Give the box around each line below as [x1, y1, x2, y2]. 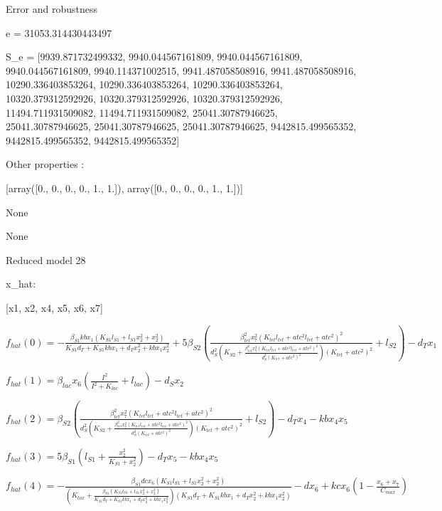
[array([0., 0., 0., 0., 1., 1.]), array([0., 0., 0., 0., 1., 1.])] [6, 180, 243, 195]
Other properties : [6, 157, 85, 172]
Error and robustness [6, 1, 97, 16]
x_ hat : [6, 276, 36, 291]
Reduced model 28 [6, 252, 86, 267]
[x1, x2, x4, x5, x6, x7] [6, 300, 103, 315]
